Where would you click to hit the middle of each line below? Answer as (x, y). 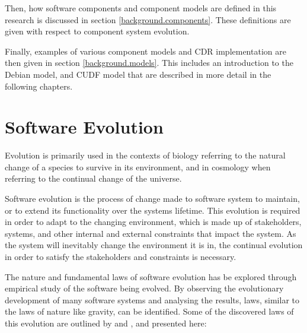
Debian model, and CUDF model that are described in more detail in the (138, 74)
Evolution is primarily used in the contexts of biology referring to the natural (145, 155)
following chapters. (39, 86)
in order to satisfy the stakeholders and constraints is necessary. (121, 257)
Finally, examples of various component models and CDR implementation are (145, 51)
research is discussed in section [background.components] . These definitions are (148, 19)
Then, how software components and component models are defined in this (141, 8)
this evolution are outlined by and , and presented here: (106, 323)
